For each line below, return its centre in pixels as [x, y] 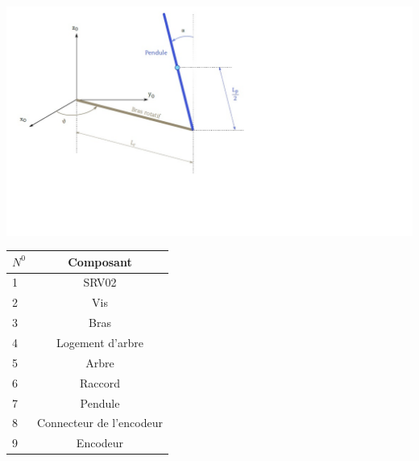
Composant [100, 261]
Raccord [100, 382]
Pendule [100, 402]
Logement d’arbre [100, 342]
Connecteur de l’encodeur [100, 423]
